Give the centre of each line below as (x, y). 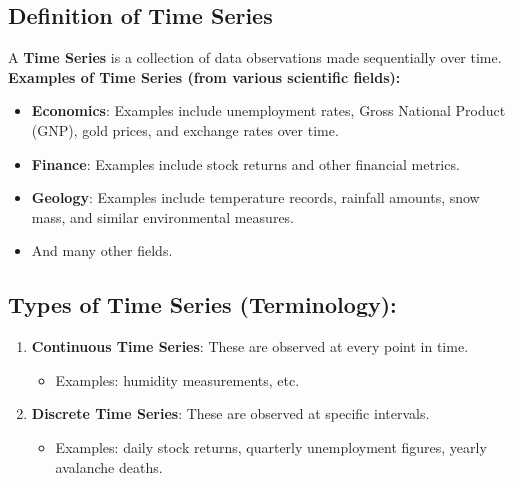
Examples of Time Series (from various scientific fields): (204, 76)
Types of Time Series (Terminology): (202, 304)
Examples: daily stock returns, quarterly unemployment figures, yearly (271, 446)
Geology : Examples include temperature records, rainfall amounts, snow (255, 197)
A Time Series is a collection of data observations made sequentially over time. (255, 57)
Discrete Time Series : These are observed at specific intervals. (230, 413)
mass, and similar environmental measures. (163, 216)
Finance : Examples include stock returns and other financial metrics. (245, 163)
